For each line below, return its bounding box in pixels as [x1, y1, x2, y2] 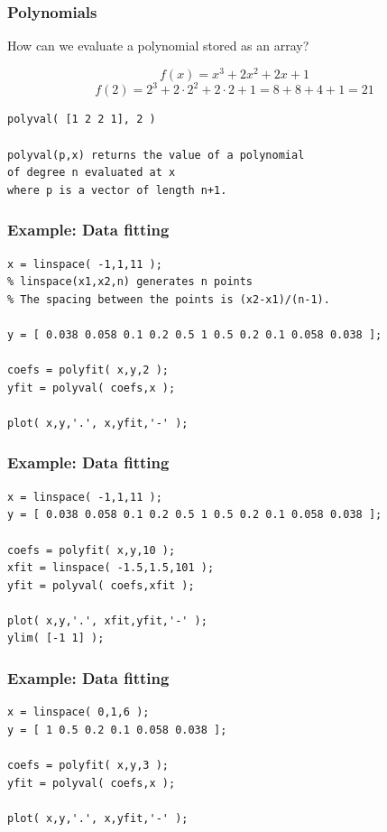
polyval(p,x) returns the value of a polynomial [7, 148, 305, 162]
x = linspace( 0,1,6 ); [7, 706, 150, 719]
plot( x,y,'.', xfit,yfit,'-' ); [7, 614, 207, 627]
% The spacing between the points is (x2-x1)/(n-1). [7, 292, 330, 306]
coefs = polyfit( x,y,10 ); [7, 543, 176, 557]
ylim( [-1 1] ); [7, 632, 105, 645]
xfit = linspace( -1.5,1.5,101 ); [7, 561, 215, 575]
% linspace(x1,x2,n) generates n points [7, 275, 253, 289]
